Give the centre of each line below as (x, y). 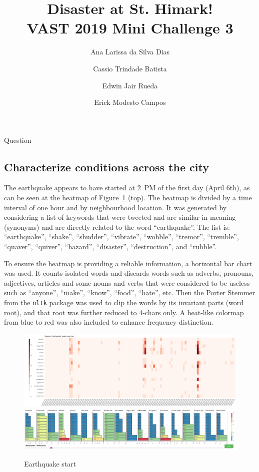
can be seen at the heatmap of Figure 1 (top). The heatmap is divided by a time (128, 198)
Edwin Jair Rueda (130, 85)
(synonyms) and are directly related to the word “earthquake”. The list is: (117, 227)
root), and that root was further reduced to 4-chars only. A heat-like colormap (124, 312)
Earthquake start (50, 463)
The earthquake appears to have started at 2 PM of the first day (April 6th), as (127, 188)
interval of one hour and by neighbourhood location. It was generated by (115, 207)
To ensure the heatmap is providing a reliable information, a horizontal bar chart (128, 263)
